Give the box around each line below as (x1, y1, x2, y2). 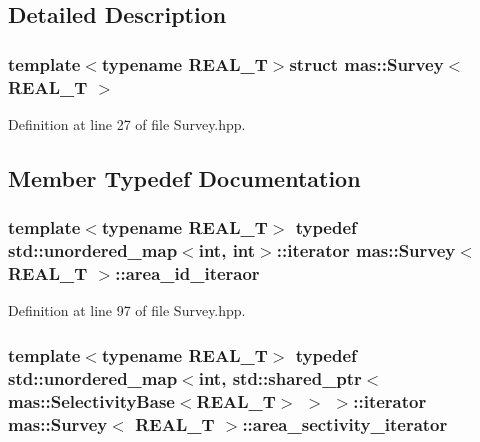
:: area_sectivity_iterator (242, 411, 448, 436)
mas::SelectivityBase (8, 388, 175, 413)
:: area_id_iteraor (115, 261, 260, 286)
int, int (198, 238, 256, 263)
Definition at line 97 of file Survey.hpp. (8, 300, 246, 321)
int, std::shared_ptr (198, 365, 362, 390)
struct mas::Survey (289, 51, 444, 76)
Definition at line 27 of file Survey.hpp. (8, 113, 246, 134)
